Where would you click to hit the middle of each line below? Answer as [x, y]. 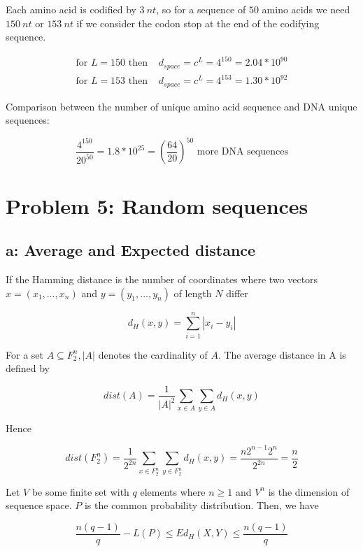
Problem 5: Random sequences [157, 205]
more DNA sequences [242, 152]
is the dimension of [309, 491]
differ [237, 293]
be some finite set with [80, 491]
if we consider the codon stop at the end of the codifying [198, 23]
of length [193, 293]
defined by [28, 368]
